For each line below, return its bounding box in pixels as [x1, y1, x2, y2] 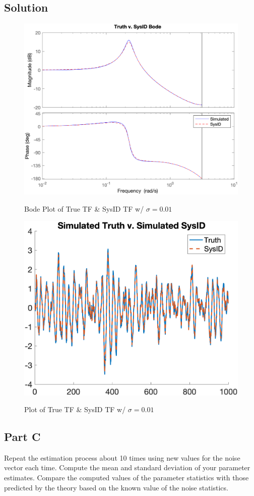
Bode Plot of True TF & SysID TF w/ [24, 204, 144, 214]
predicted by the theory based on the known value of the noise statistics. [4, 482, 228, 492]
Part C [4, 429, 41, 444]
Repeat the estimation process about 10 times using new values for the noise [4, 452, 240, 463]
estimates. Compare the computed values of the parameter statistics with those [4, 472, 249, 483]
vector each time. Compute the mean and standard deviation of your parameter [4, 462, 250, 473]
